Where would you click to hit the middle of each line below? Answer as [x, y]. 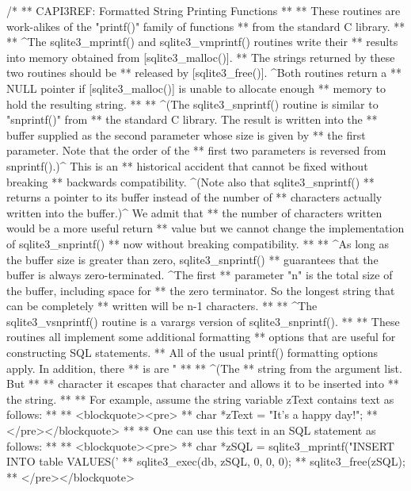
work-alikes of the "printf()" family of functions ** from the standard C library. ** [206, 26]
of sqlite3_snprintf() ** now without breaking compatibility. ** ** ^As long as [198, 243]
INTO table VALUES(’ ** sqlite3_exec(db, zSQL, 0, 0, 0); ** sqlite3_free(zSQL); [206, 461]
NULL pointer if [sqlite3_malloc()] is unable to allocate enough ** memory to [196, 88]
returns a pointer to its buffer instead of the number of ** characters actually [194, 197]
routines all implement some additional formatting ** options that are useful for [201, 337]
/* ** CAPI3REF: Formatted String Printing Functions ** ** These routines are [204, 10]
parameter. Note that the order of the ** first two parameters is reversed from [196, 150]
